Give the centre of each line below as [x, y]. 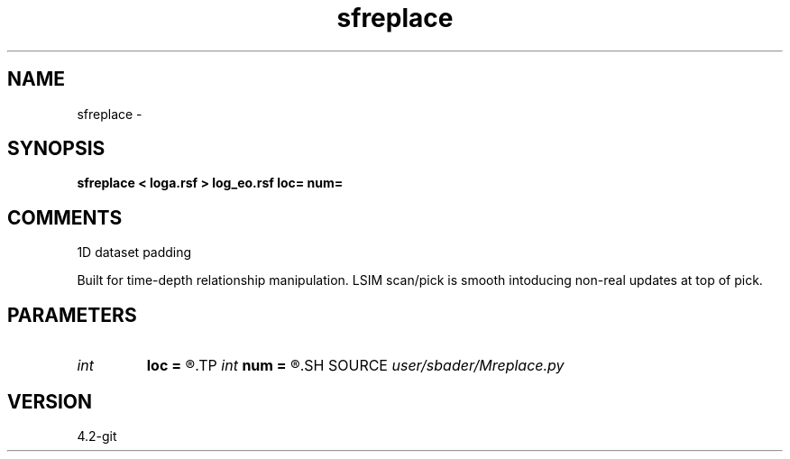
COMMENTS [65, 217]
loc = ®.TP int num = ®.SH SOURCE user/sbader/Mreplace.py [355, 366]
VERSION [50, 401]
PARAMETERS [72, 315]
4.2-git [97, 436]
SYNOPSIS [56, 149]
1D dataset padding [134, 252]
